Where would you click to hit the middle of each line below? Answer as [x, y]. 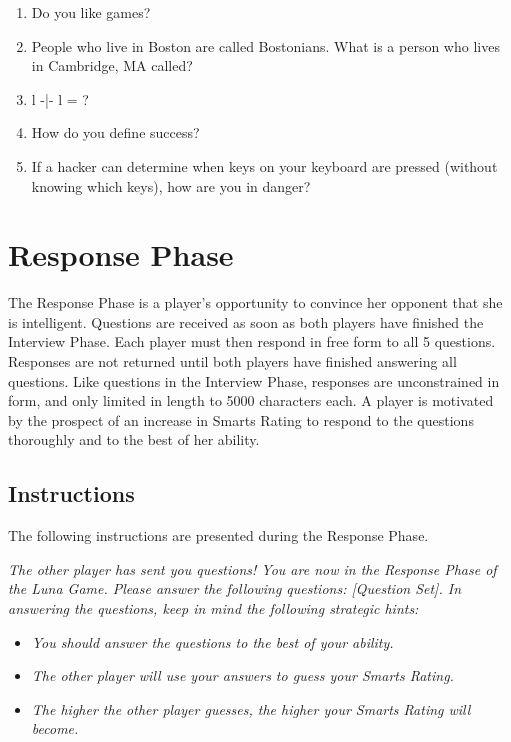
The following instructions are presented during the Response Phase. [218, 535]
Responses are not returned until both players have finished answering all [232, 361]
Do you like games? [91, 12]
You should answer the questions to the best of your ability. [212, 641]
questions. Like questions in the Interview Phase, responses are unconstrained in [254, 380]
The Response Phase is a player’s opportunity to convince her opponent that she [255, 302]
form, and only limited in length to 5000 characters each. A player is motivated [251, 400]
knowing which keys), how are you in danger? [171, 185]
